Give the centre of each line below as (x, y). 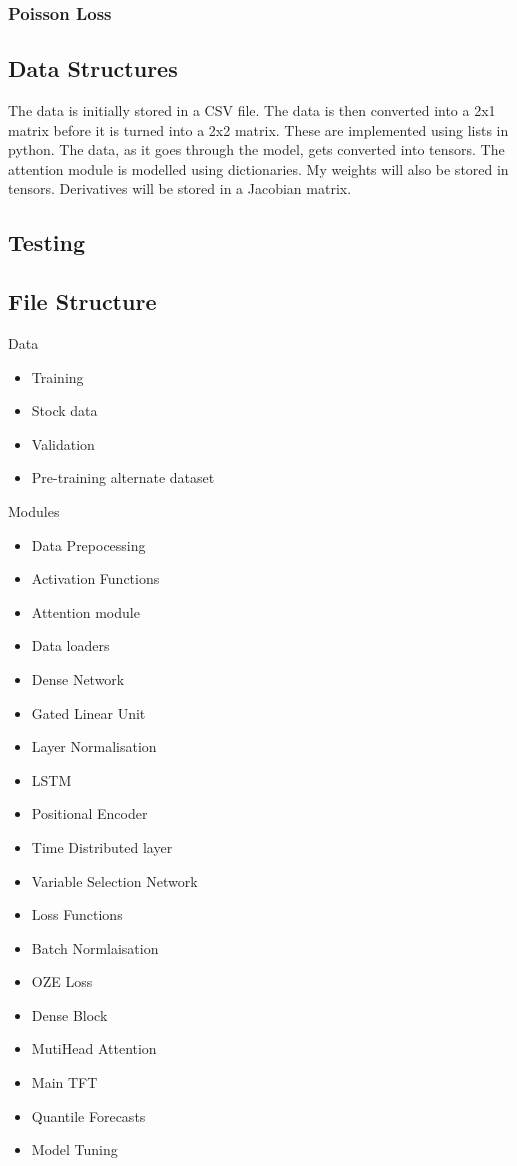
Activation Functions (95, 578)
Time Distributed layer (102, 846)
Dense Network (78, 678)
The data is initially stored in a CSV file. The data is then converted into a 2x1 (252, 110)
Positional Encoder (89, 813)
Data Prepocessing (88, 544)
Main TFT (64, 1082)
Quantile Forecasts (88, 1115)
